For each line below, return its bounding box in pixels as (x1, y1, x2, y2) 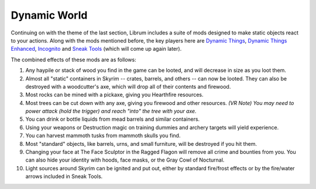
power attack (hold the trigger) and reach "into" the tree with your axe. (25, 108, 197, 115)
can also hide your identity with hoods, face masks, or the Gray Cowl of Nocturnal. (25, 156, 225, 163)
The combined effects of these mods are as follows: (11, 56, 137, 63)
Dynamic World (11, 9, 88, 22)
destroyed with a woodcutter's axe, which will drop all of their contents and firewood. (25, 83, 231, 90)
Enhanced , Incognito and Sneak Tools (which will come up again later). (11, 45, 182, 52)
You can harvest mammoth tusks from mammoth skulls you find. (25, 132, 181, 139)
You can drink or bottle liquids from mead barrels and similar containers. (25, 116, 200, 123)
